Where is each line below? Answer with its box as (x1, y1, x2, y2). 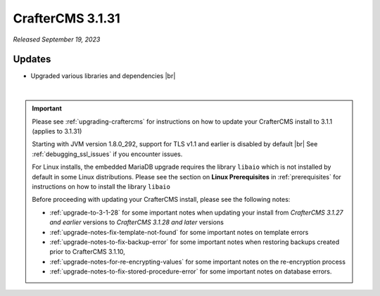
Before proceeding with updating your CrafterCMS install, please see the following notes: (32, 195, 291, 204)
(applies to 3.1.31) (32, 127, 82, 136)
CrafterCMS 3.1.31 (13, 11, 121, 26)
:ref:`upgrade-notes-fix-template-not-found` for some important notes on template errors (49, 228, 309, 236)
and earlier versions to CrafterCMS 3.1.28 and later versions (49, 218, 224, 226)
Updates (13, 53, 51, 65)
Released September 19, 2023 (13, 35, 101, 44)
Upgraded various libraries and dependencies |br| (30, 72, 176, 80)
